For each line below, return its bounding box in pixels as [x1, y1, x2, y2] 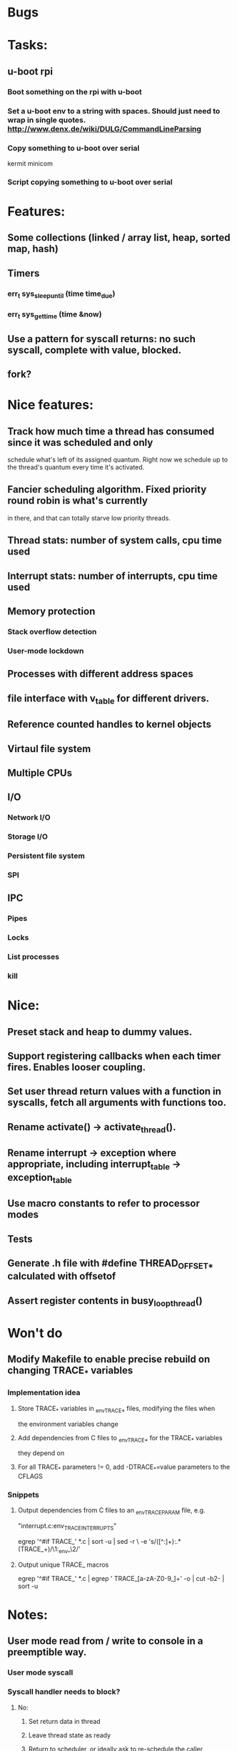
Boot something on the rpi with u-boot [7, 86, 143, 96]
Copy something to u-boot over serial [7, 143, 140, 153]
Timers [7, 267, 40, 279]
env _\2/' [58, 1545, 81, 1555]
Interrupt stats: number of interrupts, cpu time [7, 569, 218, 582]
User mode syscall [7, 1667, 74, 1677]
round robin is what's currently [7, 494, 148, 507]
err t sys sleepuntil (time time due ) [7, 289, 116, 300]
